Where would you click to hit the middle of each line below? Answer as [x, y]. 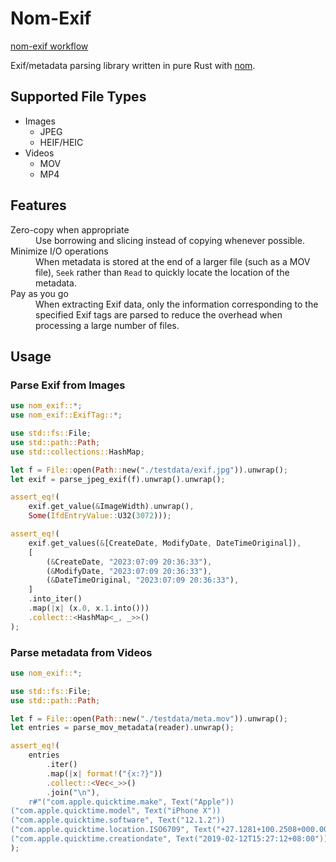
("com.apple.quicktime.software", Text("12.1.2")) [118, 820]
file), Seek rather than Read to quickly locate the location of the [162, 272]
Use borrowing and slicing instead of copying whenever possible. [170, 240]
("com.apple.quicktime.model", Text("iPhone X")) [116, 811]
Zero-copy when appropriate [70, 229]
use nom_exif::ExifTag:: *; [66, 415]
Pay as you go [39, 293]
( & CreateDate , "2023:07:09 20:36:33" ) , [129, 562]
